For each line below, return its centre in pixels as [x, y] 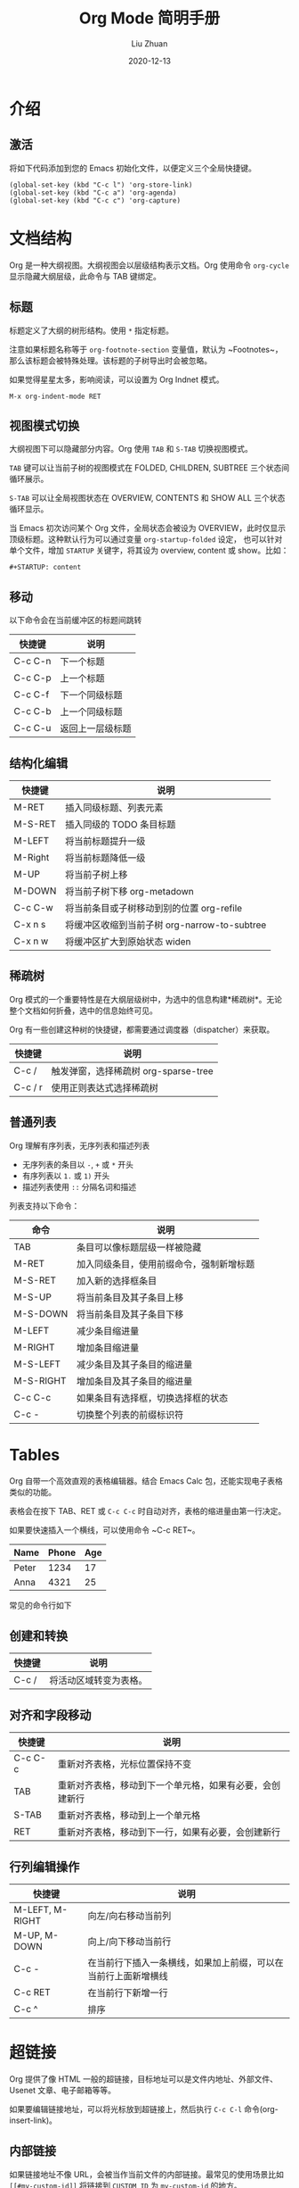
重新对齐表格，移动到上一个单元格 [129, 1816]
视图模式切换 [44, 425]
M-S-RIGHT [40, 1380]
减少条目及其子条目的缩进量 [135, 1364]
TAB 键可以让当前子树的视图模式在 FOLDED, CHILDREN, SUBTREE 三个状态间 [149, 468]
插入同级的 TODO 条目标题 [121, 824]
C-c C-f [32, 695]
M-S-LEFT [37, 1364]
